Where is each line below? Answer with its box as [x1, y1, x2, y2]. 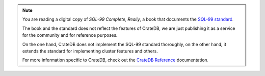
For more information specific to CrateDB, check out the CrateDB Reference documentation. [22, 57, 209, 63]
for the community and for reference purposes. [22, 32, 118, 38]
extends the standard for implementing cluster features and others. [22, 48, 158, 54]
